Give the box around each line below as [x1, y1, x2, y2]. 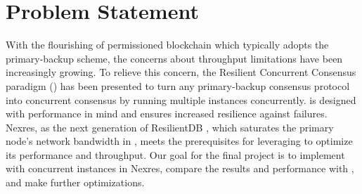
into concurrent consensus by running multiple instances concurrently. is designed [6, 92, 356, 107]
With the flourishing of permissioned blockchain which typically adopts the [6, 37, 329, 52]
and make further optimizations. [6, 175, 145, 190]
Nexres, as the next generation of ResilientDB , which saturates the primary [6, 119, 334, 134]
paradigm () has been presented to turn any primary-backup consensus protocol [6, 78, 350, 93]
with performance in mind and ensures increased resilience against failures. [6, 106, 328, 121]
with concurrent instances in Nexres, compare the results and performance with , [6, 161, 354, 176]
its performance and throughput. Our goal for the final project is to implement [6, 147, 345, 162]
